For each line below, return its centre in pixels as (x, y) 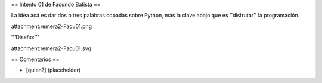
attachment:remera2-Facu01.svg (51, 48)
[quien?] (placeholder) (53, 70)
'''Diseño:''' (25, 37)
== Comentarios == (35, 59)
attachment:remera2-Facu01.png (52, 26)
